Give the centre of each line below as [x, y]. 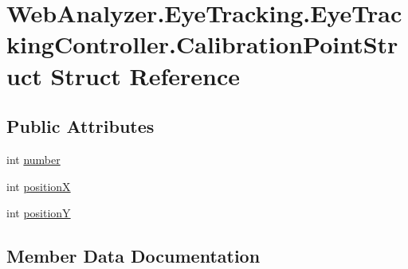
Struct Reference [145, 75]
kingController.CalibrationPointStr [202, 44]
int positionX [39, 186]
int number [33, 159]
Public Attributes [80, 126]
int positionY [39, 213]
